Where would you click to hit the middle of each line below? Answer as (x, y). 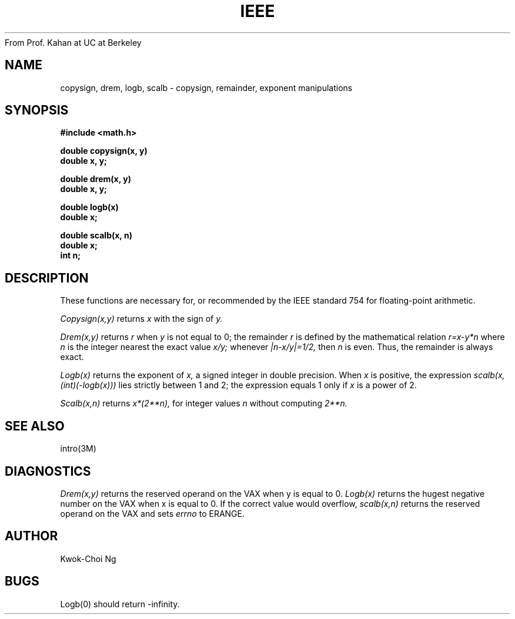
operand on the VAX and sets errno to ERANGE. (152, 513)
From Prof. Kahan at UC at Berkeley (73, 42)
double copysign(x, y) (104, 151)
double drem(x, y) (96, 179)
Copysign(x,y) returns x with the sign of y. (141, 319)
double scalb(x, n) (96, 236)
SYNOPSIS (37, 110)
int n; (71, 255)
